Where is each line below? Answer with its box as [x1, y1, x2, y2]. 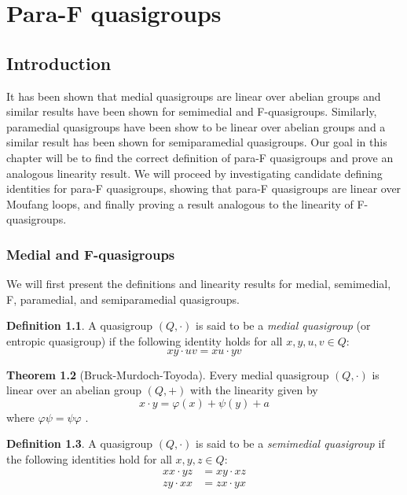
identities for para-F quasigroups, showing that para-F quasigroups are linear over [6, 180, 401, 197]
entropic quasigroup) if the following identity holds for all [6, 332, 283, 349]
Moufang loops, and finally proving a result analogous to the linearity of [6, 195, 354, 212]
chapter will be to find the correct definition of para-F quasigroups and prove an [6, 149, 394, 165]
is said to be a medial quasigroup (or [196, 317, 371, 334]
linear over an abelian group [6, 382, 142, 398]
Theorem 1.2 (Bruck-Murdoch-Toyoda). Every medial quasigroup [6, 366, 329, 382]
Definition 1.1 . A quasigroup [6, 317, 153, 334]
